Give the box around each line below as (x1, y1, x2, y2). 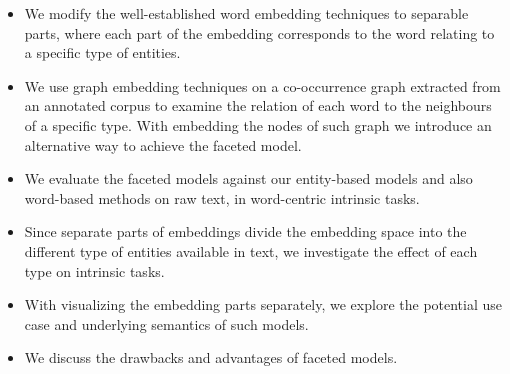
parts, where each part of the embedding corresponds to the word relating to (24, 22, 495, 43)
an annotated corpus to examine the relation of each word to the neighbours (24, 95, 492, 116)
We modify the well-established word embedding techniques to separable (24, 3, 469, 23)
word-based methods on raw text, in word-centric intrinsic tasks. (24, 187, 420, 208)
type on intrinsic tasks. (24, 260, 165, 281)
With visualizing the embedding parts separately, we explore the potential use (24, 294, 503, 315)
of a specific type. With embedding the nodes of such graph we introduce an (24, 114, 492, 135)
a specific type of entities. (24, 42, 181, 63)
